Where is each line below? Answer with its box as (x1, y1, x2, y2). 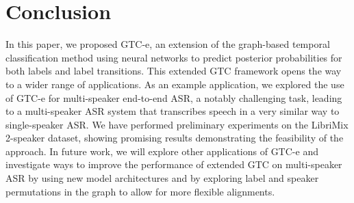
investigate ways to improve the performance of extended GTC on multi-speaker (5, 157, 342, 172)
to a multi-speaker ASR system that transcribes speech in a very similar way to (5, 104, 340, 118)
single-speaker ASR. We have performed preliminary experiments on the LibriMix (5, 117, 349, 131)
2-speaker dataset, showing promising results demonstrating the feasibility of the (5, 131, 344, 145)
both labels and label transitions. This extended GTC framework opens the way (5, 64, 342, 78)
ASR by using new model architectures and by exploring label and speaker (5, 171, 319, 185)
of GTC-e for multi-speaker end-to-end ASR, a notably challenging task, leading (5, 90, 342, 105)
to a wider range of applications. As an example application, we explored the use (5, 77, 344, 91)
